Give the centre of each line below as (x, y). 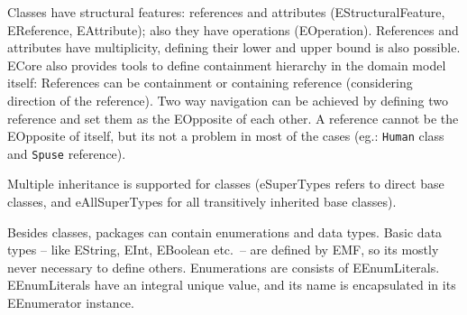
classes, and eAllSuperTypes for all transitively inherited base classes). (202, 202)
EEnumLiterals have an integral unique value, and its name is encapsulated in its (232, 285)
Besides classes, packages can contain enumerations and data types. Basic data (225, 232)
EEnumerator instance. (71, 303)
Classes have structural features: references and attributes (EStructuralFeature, (226, 12)
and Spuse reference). (67, 153)
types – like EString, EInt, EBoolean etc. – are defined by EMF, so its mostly (223, 250)
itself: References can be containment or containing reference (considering (210, 83)
